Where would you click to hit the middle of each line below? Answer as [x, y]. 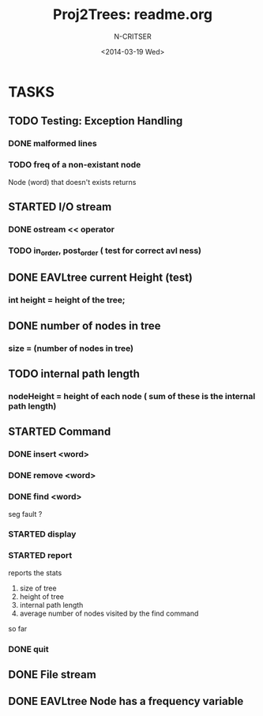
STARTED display [42, 534]
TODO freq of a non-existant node [75, 165]
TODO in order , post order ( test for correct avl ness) [105, 251]
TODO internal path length [74, 374]
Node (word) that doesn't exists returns [72, 182]
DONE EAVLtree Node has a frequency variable [126, 701]
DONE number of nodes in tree [85, 326]
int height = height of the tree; [67, 300]
